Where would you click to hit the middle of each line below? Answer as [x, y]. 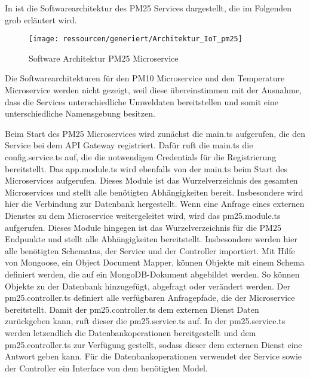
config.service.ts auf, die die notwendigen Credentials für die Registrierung [141, 157]
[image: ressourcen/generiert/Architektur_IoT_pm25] [136, 39]
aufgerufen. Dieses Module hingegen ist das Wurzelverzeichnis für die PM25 [143, 227]
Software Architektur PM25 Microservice [104, 58]
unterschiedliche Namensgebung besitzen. [80, 113]
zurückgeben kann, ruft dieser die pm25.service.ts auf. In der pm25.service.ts [145, 321]
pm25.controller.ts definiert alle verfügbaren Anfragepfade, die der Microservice [150, 298]
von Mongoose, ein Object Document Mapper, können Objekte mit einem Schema [155, 262]
